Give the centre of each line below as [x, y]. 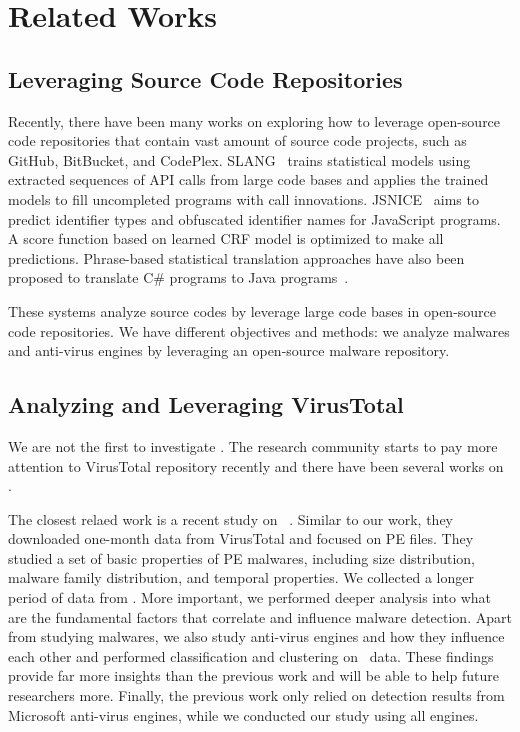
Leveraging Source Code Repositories [205, 78]
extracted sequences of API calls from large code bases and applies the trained [248, 179]
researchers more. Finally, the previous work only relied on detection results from [256, 695]
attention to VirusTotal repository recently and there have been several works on [256, 465]
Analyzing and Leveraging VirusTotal [206, 404]
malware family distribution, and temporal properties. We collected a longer [241, 577]
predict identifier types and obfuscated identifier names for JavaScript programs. [254, 218]
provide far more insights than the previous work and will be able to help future [253, 675]
